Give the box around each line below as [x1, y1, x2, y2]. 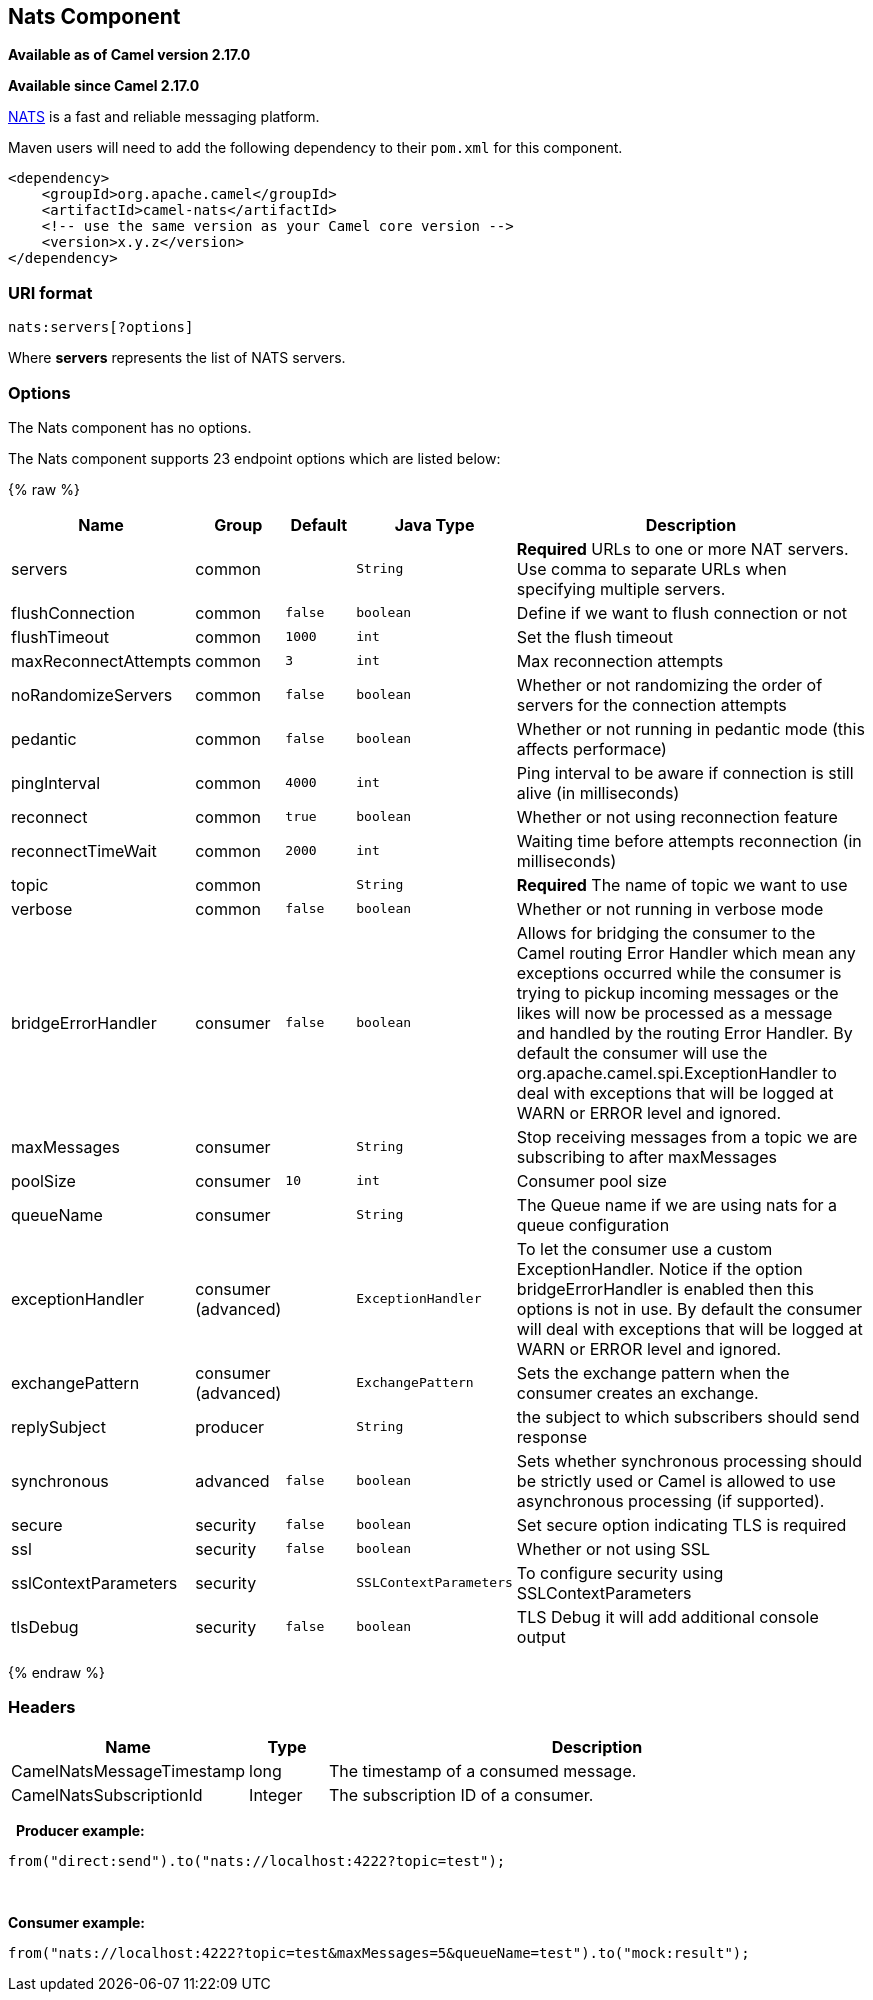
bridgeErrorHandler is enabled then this [516, 1278, 814, 1299]
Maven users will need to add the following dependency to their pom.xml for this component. [8, 139, 623, 157]
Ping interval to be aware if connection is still [516, 762, 854, 783]
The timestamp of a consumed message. [328, 1760, 637, 1781]
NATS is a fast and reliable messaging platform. [8, 108, 320, 126]
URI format [8, 282, 93, 303]
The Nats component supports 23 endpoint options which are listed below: [8, 449, 501, 467]
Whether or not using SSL [516, 1538, 710, 1559]
